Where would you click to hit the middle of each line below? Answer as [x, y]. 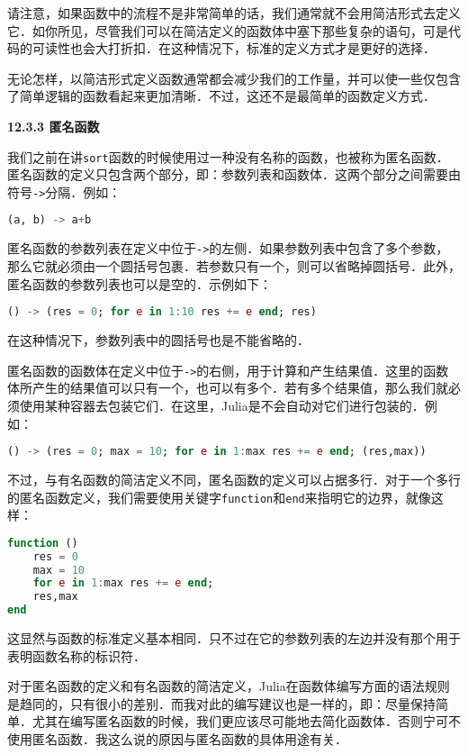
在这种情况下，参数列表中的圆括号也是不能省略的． [158, 340]
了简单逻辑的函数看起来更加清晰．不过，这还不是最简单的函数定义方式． [221, 96]
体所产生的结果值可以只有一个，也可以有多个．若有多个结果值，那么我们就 [228, 388]
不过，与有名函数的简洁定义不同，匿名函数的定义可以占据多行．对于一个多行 [234, 479]
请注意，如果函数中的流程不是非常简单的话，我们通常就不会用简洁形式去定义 [234, 13]
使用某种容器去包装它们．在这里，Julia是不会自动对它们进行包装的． [222, 405]
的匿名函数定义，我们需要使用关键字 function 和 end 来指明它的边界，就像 [219, 497]
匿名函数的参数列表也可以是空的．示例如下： [139, 283]
